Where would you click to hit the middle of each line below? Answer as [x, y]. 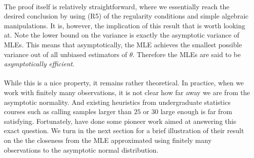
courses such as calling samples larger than [68, 111]
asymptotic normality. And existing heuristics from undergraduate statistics [117, 102]
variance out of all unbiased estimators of [66, 54]
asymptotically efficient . [39, 64]
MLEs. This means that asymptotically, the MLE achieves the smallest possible [123, 44]
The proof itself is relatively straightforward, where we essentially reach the [117, 6]
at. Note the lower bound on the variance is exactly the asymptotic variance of [122, 35]
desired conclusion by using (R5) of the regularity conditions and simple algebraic [126, 16]
